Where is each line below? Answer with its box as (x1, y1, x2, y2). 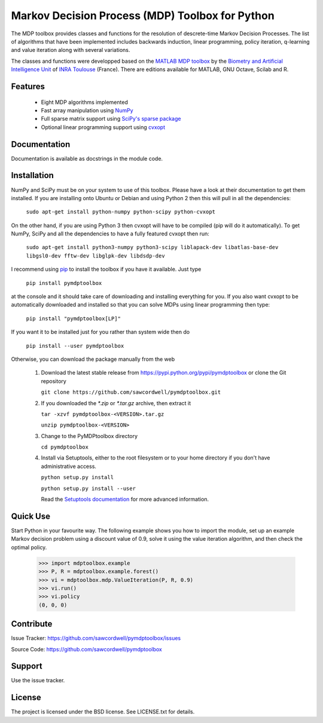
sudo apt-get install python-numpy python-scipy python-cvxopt (26, 209, 215, 215)
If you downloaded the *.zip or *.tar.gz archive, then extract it (41, 399, 191, 406)
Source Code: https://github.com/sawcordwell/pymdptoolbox (11, 645, 163, 652)
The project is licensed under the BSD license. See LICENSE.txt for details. (11, 708, 195, 715)
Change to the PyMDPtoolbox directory (41, 432, 138, 439)
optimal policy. (11, 544, 47, 551)
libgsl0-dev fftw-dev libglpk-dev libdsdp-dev (26, 252, 165, 259)
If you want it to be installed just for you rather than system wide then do (11, 329, 190, 336)
